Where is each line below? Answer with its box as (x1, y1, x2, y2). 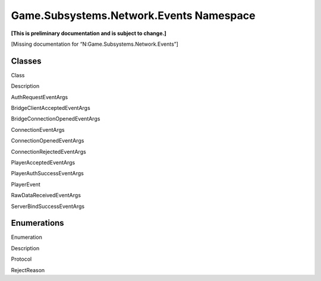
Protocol (11, 255, 32, 263)
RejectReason (11, 266, 45, 273)
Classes (11, 56, 42, 66)
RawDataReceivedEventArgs (11, 192, 81, 199)
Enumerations (11, 218, 65, 228)
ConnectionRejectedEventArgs (11, 148, 86, 155)
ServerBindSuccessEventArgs (11, 203, 85, 210)
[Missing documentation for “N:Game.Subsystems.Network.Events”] (11, 40, 178, 48)
